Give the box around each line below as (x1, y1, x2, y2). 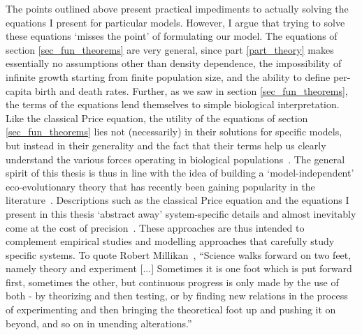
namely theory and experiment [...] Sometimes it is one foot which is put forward (6, 261, 352, 276)
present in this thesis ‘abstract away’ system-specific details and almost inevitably (6, 206, 356, 221)
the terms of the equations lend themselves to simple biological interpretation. (6, 97, 340, 112)
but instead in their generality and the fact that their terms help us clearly (6, 137, 326, 152)
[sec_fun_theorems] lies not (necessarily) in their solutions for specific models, (6, 124, 342, 139)
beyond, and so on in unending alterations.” (6, 315, 192, 330)
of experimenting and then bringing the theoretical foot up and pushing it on (6, 302, 336, 317)
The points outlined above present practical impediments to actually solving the (6, 1, 349, 15)
